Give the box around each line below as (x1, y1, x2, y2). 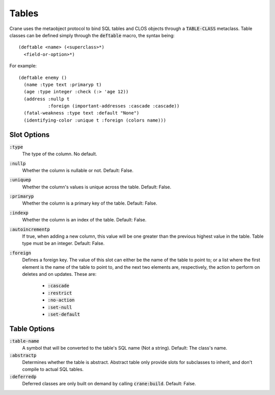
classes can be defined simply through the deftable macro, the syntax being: (9, 32, 175, 38)
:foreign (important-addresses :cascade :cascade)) (47, 103, 180, 109)
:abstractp (9, 352, 37, 358)
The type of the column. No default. (22, 151, 97, 157)
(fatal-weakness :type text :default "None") (23, 110, 140, 116)
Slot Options (9, 130, 50, 139)
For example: (9, 63, 37, 69)
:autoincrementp (9, 227, 50, 232)
